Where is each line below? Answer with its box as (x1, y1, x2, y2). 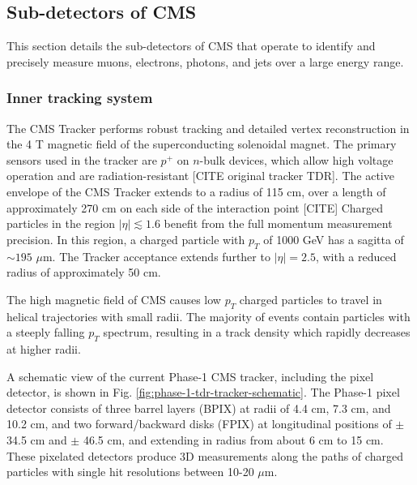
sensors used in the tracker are (6, 151, 157, 168)
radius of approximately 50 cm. (6, 264, 161, 281)
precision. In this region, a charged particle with (6, 230, 245, 247)
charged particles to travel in (239, 290, 382, 307)
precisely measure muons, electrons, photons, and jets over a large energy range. (6, 53, 404, 70)
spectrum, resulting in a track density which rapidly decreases (103, 324, 411, 341)
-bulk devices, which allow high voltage (199, 151, 394, 168)
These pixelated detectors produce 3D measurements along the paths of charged (6, 447, 403, 464)
